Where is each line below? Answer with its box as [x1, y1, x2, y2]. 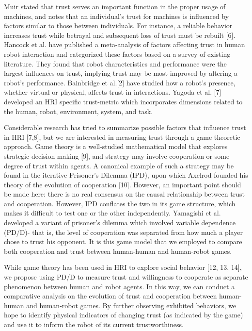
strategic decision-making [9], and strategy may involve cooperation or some [4, 150, 230, 161]
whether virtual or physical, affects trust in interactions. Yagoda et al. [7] [4, 87, 221, 97]
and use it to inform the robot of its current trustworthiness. [4, 319, 184, 329]
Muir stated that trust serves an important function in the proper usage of [4, 1, 226, 11]
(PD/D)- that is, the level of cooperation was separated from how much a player [4, 227, 243, 237]
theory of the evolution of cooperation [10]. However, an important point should [4, 179, 241, 189]
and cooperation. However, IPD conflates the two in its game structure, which [4, 198, 236, 208]
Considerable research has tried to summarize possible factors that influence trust [4, 122, 246, 132]
